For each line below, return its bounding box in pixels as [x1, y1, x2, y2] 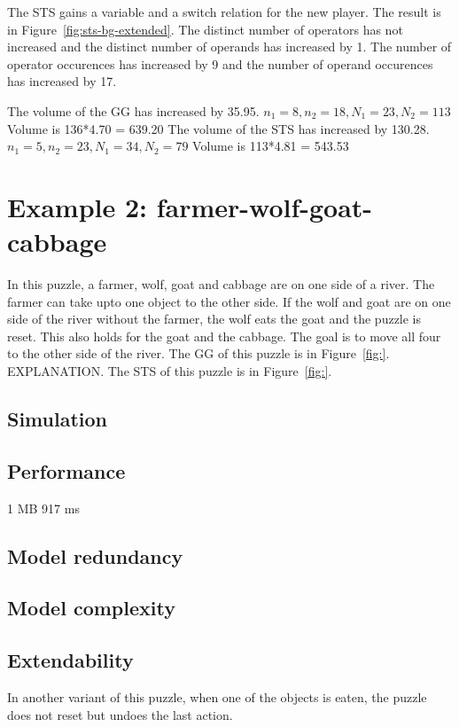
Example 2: [7, 188, 147, 224]
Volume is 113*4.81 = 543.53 [192, 137, 349, 155]
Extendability [7, 646, 134, 674]
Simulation [7, 405, 108, 433]
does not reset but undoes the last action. [7, 705, 233, 723]
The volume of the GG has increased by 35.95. [7, 101, 260, 120]
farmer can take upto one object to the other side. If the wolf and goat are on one [7, 292, 451, 310]
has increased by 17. [7, 72, 117, 90]
